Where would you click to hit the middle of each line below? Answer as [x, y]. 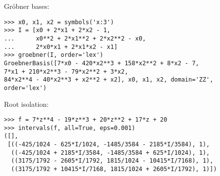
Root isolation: [27, 104]
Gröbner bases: [27, 6]
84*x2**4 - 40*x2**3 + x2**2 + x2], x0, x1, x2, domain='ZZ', [109, 80]
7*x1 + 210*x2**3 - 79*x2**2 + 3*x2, [66, 71]
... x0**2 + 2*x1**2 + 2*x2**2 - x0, [75, 38]
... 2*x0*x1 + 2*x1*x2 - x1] [61, 47]
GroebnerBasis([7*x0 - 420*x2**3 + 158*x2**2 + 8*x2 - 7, [102, 63]
